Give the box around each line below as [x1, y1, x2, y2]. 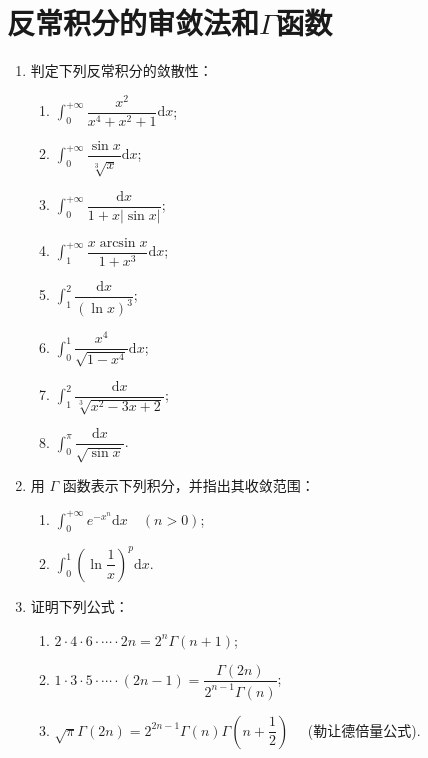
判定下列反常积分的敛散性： [30, 60, 213, 81]
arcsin [99, 235, 136, 250]
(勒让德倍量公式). [307, 719, 421, 740]
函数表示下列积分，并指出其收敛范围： [62, 475, 315, 496]
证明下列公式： [30, 595, 129, 616]
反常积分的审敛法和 [7, 2, 260, 43]
